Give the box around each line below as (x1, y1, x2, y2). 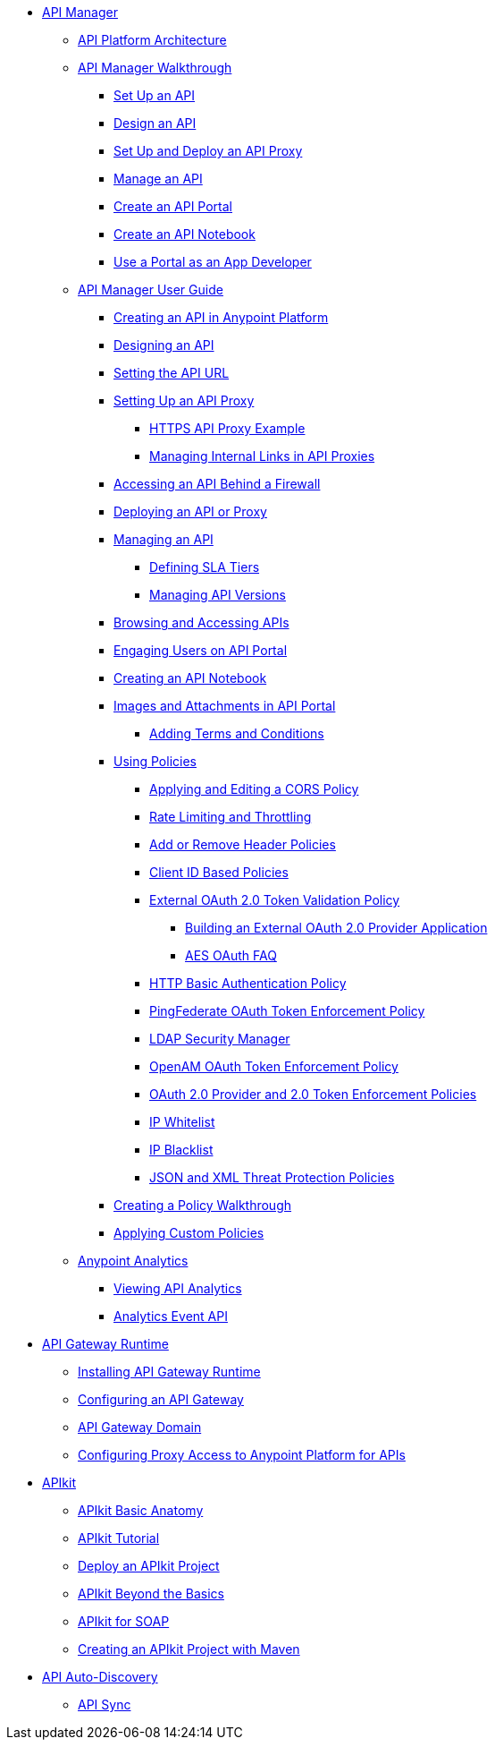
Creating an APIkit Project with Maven (78, 1641, 300, 1657)
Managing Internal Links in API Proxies (149, 448, 375, 464)
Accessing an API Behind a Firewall (113, 476, 321, 491)
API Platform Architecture (78, 32, 227, 47)
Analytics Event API (113, 1308, 228, 1324)
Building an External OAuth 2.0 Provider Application (185, 920, 488, 935)
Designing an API (113, 337, 214, 353)
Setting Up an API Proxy (113, 393, 255, 408)
